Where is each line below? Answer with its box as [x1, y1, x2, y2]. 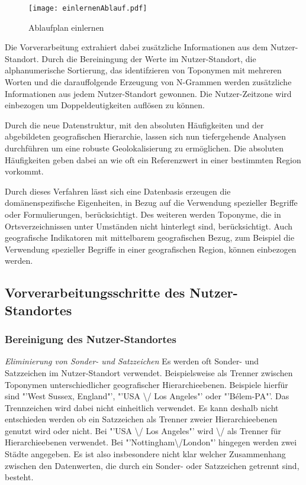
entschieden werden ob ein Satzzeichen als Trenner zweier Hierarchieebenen [5, 413, 278, 425]
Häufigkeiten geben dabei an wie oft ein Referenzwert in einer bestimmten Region [5, 153, 301, 166]
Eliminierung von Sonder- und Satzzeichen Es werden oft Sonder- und [5, 355, 259, 367]
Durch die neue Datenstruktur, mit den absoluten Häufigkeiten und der [5, 118, 264, 131]
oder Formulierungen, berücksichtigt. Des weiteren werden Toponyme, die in [5, 208, 281, 220]
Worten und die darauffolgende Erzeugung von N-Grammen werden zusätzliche [5, 76, 292, 88]
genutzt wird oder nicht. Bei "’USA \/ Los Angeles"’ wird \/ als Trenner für [5, 424, 282, 436]
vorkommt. [5, 165, 44, 177]
